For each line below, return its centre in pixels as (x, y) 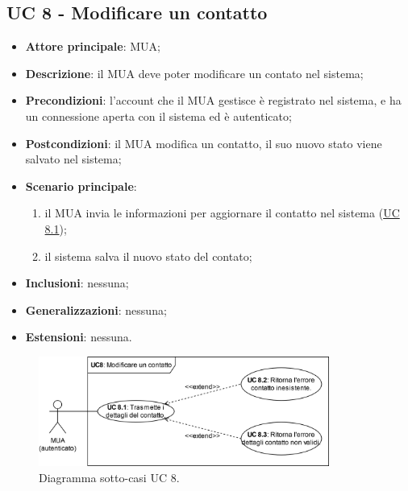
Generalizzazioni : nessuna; (96, 309)
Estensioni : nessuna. (79, 337)
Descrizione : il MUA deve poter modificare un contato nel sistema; (194, 73)
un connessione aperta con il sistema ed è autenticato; (158, 116)
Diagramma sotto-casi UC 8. (109, 478)
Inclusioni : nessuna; (77, 283)
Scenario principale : (81, 186)
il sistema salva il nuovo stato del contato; (148, 256)
